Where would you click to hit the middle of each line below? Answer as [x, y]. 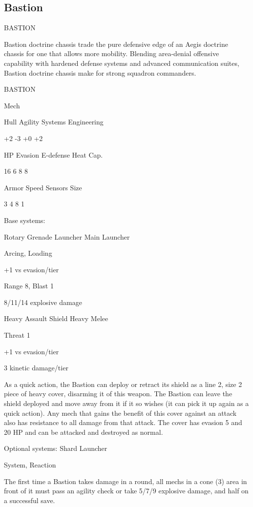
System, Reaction [30, 465]
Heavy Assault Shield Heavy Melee [56, 318]
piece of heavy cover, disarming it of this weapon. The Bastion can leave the [118, 394]
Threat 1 [17, 335]
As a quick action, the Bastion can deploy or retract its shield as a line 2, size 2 [123, 384]
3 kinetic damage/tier [36, 368]
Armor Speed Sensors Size [43, 187]
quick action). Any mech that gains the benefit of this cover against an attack [120, 413]
